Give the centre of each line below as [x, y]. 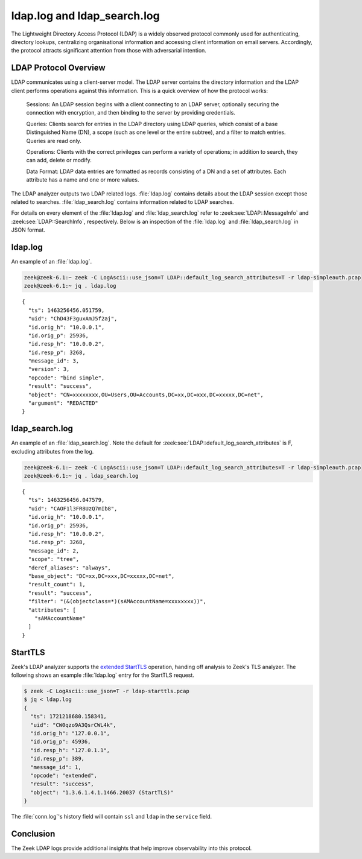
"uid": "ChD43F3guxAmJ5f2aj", [73, 319]
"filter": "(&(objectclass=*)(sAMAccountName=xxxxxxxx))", [117, 601]
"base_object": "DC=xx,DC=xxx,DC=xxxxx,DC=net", [101, 576]
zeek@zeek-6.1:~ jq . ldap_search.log [81, 476]
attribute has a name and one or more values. [83, 180]
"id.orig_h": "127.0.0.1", [70, 733]
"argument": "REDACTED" [63, 403]
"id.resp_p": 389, [57, 759]
